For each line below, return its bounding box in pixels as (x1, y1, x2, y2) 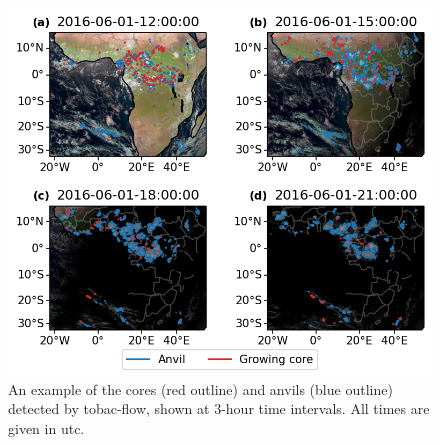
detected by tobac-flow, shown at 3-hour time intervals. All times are (8, 398, 430, 419)
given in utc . (8, 417, 85, 438)
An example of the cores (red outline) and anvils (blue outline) (8, 378, 393, 399)
